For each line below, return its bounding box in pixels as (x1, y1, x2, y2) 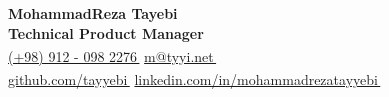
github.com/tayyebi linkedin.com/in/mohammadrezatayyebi (8, 69, 378, 90)
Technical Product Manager (8, 22, 204, 43)
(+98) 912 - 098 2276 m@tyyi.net (8, 45, 214, 66)
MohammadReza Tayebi (8, 3, 178, 23)
